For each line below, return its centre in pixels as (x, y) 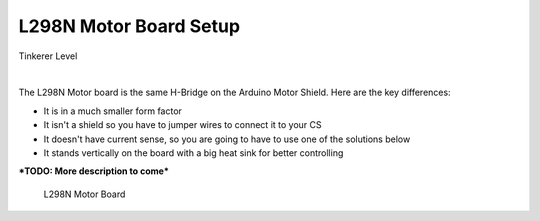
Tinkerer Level (48, 56)
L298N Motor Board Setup (129, 26)
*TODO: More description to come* (93, 171)
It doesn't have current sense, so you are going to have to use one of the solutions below (227, 139)
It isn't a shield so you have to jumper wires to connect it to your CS (182, 125)
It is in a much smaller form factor (112, 111)
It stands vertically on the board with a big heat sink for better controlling (193, 152)
